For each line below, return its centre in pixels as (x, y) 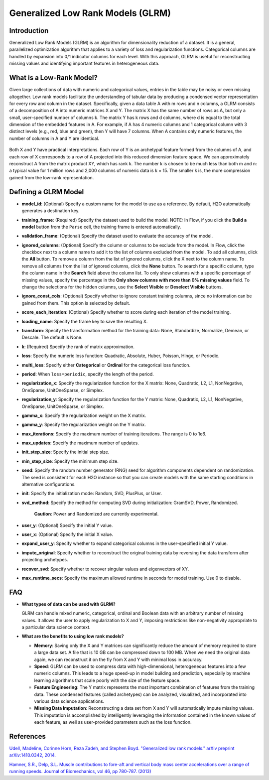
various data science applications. (69, 701)
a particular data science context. (56, 627)
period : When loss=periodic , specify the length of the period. (88, 374)
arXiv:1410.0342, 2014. (32, 755)
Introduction (29, 31)
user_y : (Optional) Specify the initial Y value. (67, 525)
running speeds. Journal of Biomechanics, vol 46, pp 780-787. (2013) (80, 772)
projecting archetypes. (45, 560)
